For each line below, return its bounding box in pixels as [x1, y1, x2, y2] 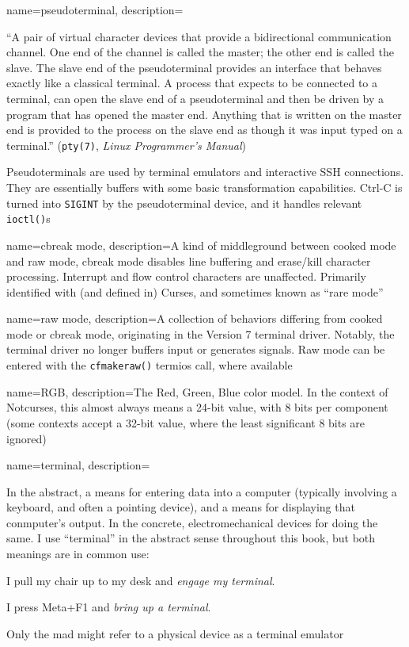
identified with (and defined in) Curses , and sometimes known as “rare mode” [6, 283, 384, 300]
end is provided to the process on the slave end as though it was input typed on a [6, 121, 403, 138]
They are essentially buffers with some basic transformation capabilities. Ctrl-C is [6, 179, 403, 195]
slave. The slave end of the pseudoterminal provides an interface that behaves [6, 59, 382, 75]
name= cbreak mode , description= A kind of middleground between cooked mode [6, 236, 396, 253]
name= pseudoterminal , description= [6, 2, 184, 17]
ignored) [6, 430, 47, 446]
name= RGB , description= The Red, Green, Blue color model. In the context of [6, 383, 388, 400]
